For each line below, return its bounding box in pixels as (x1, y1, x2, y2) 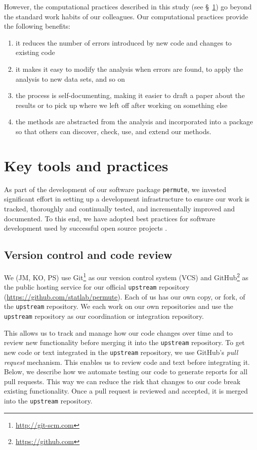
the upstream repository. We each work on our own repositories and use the (4, 301, 233, 311)
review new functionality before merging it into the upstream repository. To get (4, 337, 245, 348)
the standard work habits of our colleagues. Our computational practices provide (4, 11, 249, 21)
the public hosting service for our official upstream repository (4, 282, 190, 292)
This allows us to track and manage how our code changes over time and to (4, 327, 233, 338)
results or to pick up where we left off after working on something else (15, 100, 228, 110)
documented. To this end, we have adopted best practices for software (4, 213, 215, 223)
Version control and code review (4, 247, 172, 262)
